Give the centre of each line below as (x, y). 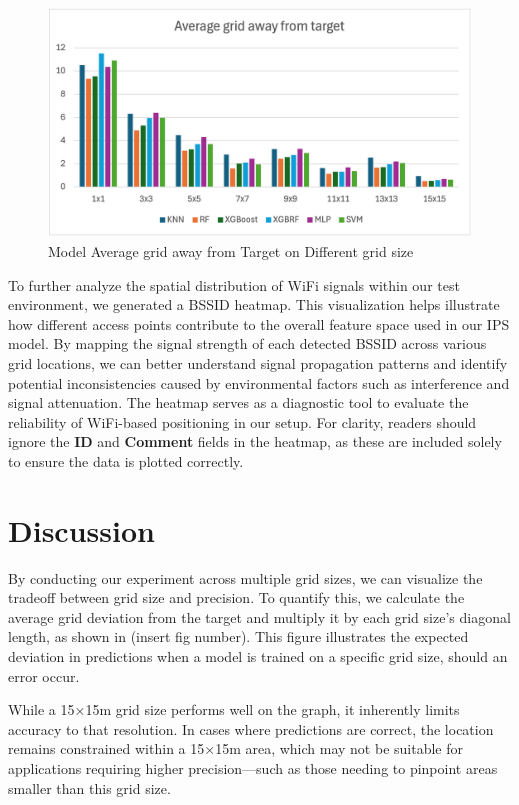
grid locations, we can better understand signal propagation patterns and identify (258, 362)
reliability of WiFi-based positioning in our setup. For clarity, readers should (242, 421)
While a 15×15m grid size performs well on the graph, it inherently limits (234, 709)
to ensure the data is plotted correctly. (126, 460)
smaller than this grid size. (89, 787)
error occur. (44, 675)
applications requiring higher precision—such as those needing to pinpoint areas (253, 767)
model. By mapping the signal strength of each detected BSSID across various (247, 343)
